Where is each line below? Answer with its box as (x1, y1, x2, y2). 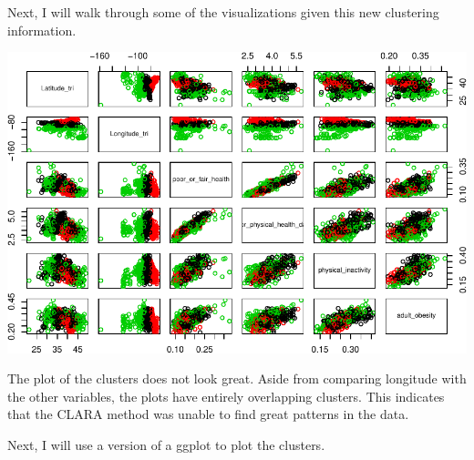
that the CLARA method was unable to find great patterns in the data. (7, 404, 409, 424)
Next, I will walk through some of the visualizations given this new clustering (7, 3, 439, 21)
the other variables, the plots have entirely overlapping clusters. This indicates (7, 386, 445, 405)
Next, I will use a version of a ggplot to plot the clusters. (7, 434, 325, 454)
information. (7, 20, 77, 39)
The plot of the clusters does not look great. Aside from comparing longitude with (7, 369, 467, 388)
